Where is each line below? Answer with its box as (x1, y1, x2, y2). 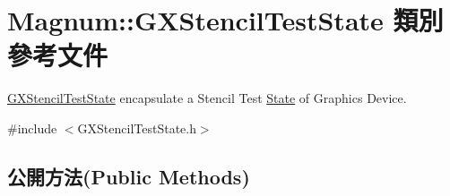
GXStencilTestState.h (77, 118, 196, 137)
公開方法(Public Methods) (7, 162, 250, 190)
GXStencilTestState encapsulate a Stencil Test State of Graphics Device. (7, 89, 407, 107)
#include (7, 118, 57, 137)
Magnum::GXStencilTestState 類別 (7, 2, 444, 38)
